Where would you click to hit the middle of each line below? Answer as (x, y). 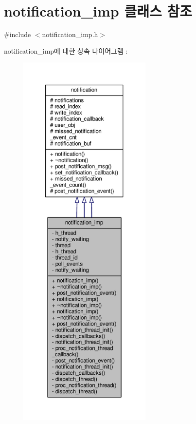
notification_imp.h (70, 34)
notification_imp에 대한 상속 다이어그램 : (66, 50)
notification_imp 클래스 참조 (98, 11)
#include (18, 34)
